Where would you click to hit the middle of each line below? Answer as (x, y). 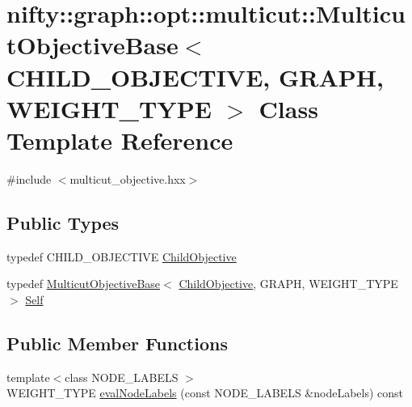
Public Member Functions (117, 343)
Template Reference (120, 140)
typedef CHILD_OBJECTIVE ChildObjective (122, 256)
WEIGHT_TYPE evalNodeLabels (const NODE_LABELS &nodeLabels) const (205, 393)
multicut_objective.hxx (128, 178)
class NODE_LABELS (122, 377)
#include (29, 178)
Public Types (63, 222)
